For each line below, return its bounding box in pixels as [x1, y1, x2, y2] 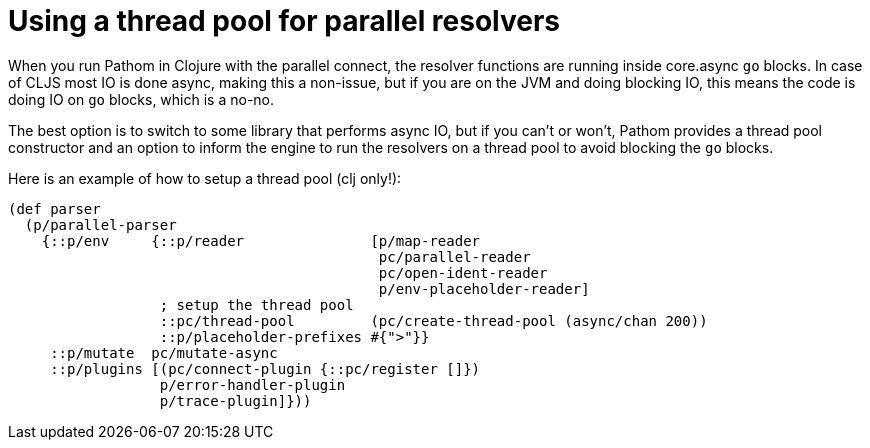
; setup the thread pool [159, 296, 354, 313]
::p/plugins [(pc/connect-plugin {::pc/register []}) [50, 360, 481, 377]
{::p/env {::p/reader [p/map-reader [41, 232, 481, 249]
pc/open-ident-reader [378, 264, 548, 281]
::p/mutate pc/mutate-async [50, 344, 278, 361]
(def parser [8, 200, 101, 217]
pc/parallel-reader [378, 248, 531, 265]
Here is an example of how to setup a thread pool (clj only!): [8, 169, 402, 187]
